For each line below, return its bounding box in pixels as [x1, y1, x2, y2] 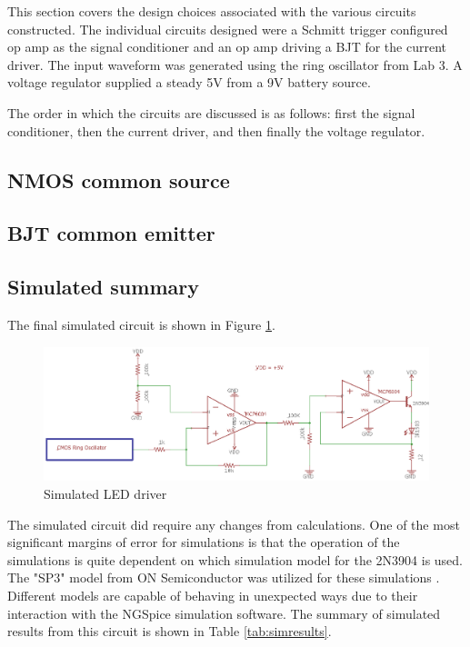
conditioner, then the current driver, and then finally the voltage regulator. [7, 121, 425, 140]
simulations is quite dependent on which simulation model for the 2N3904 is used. [7, 550, 464, 569]
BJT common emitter [7, 219, 215, 247]
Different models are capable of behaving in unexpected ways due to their [7, 586, 418, 605]
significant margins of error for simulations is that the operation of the [7, 533, 400, 552]
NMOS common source [7, 165, 230, 194]
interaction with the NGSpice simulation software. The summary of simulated [7, 603, 441, 622]
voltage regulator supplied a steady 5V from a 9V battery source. [7, 73, 371, 92]
